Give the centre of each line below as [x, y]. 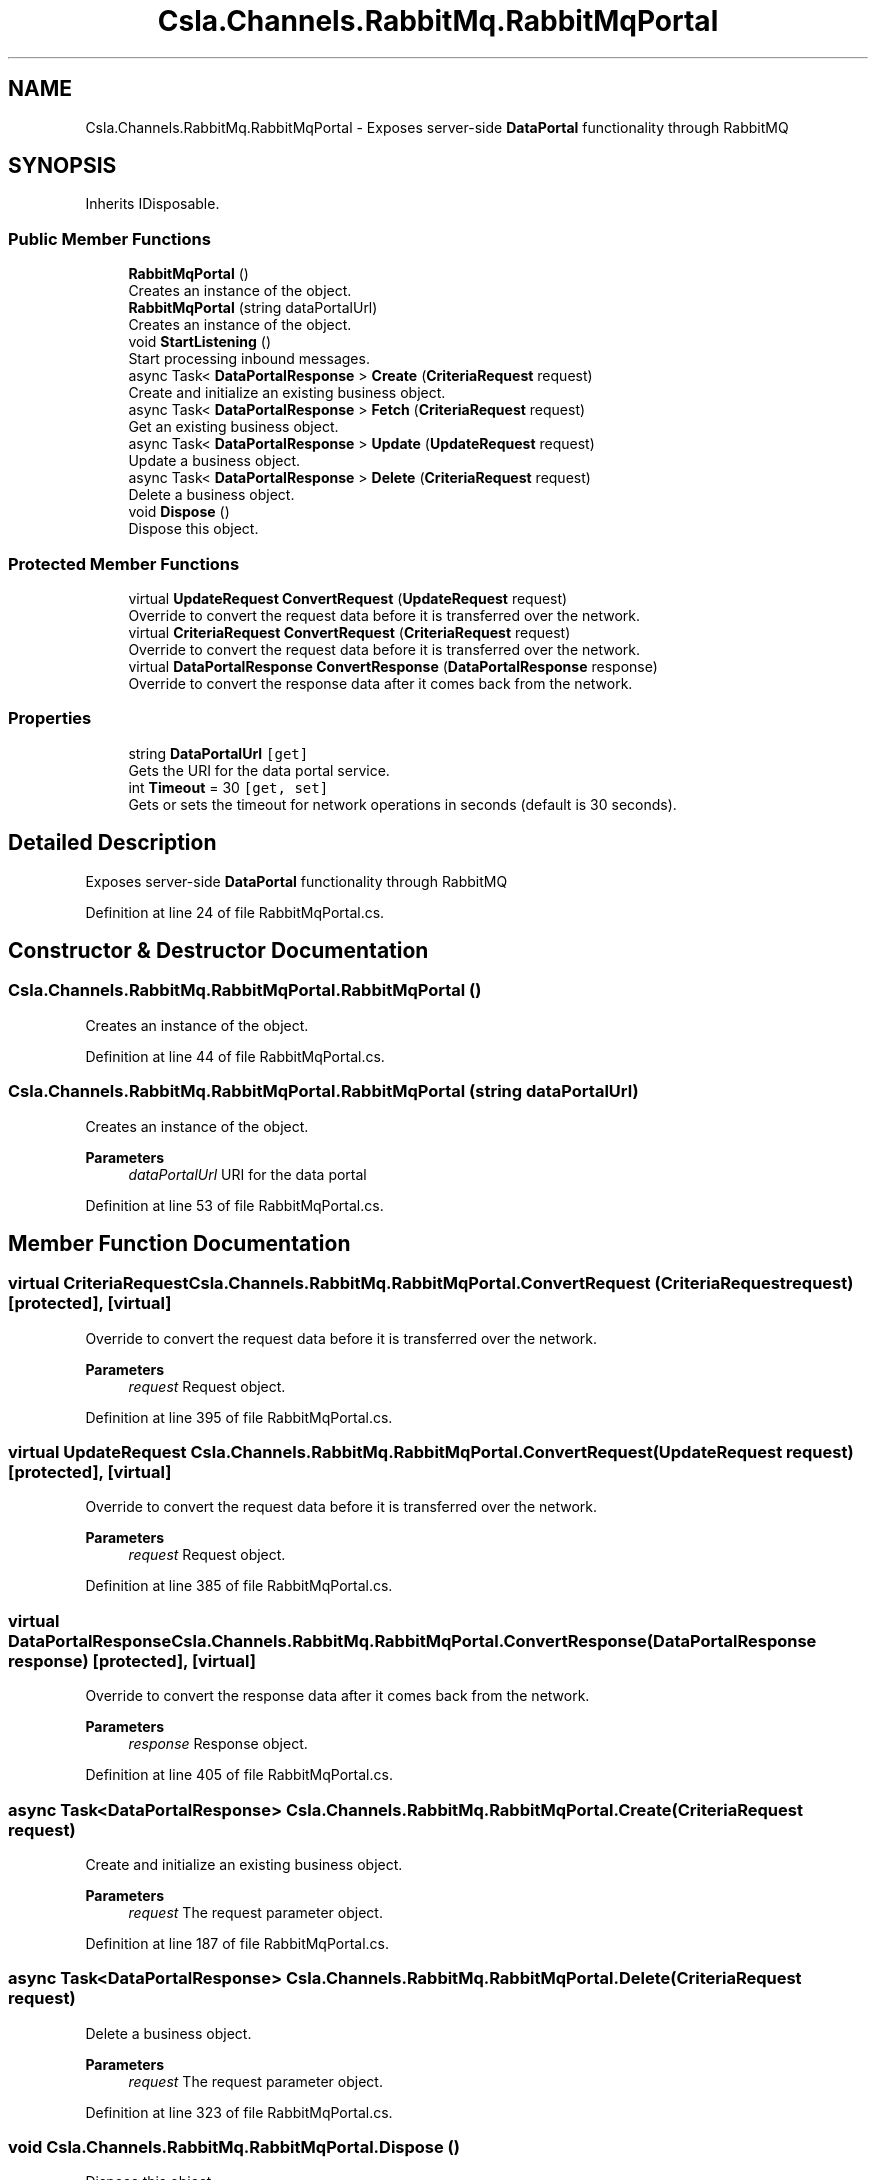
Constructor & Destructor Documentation [218, 950]
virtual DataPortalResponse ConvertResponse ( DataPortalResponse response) [393, 666]
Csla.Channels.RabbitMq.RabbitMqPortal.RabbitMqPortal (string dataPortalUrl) [323, 1091]
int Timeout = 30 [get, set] [228, 787]
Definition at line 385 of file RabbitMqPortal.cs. [239, 1586]
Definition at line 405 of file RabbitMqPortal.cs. [239, 1775]
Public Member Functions [109, 238]
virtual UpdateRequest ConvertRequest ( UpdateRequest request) [348, 598]
